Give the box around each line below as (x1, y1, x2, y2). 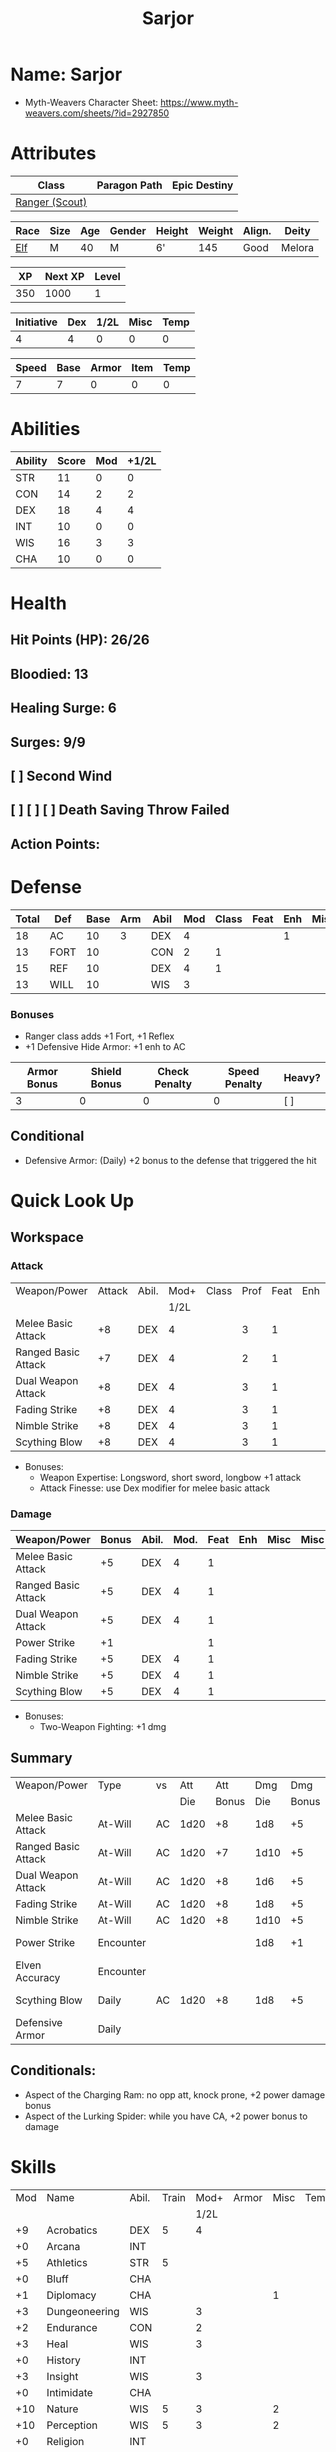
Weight (198, 223, 234, 237)
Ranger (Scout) (15, 195, 88, 209)
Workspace (10, 1229, 84, 1246)
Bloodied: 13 (10, 665, 89, 682)
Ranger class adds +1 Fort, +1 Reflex (24, 1030, 175, 1042)
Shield (90, 1064, 122, 1078)
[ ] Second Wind (10, 767, 113, 784)
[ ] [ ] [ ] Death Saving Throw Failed (10, 802, 230, 819)
